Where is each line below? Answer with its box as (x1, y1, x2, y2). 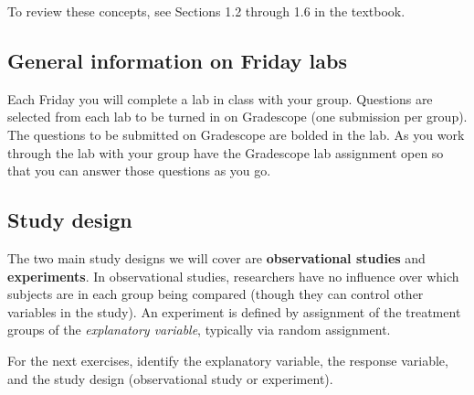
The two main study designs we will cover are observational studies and (7, 248, 426, 267)
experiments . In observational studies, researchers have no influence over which (7, 266, 459, 285)
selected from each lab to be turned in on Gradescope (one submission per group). (7, 107, 468, 126)
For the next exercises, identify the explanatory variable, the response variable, (7, 350, 448, 369)
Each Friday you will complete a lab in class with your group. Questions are (7, 89, 433, 108)
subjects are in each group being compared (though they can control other (7, 284, 424, 304)
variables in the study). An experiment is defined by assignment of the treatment (7, 302, 461, 321)
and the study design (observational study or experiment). (7, 368, 333, 388)
